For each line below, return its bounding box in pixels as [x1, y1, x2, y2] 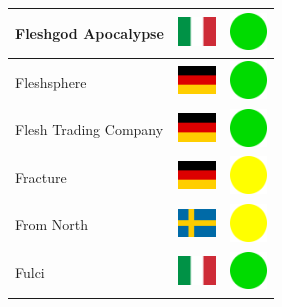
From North [15, 214, 89, 235]
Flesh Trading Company [15, 119, 164, 140]
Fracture [15, 166, 67, 187]
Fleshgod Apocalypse [15, 22, 164, 43]
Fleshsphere [15, 71, 87, 92]
